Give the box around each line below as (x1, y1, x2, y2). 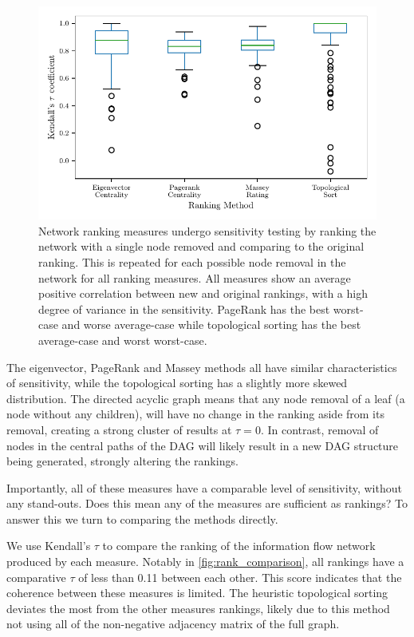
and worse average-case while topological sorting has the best (61, 316, 361, 333)
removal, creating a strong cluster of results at (6, 421, 232, 437)
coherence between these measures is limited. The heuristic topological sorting (6, 584, 388, 601)
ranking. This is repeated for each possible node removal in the (38, 253, 346, 270)
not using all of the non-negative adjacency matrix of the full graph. (6, 615, 340, 632)
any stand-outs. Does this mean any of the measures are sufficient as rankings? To (6, 495, 408, 512)
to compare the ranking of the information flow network (102, 537, 376, 554)
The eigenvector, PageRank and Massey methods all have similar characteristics (6, 358, 397, 375)
